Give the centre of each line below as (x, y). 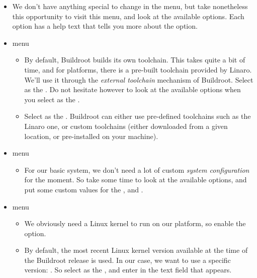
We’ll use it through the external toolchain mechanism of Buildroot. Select (139, 79)
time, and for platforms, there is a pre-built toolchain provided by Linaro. (138, 69)
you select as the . (52, 99)
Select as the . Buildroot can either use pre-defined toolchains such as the (138, 116)
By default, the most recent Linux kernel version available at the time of (136, 250)
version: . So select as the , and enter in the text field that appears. (128, 270)
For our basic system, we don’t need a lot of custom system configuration (137, 169)
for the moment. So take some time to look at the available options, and (136, 180)
